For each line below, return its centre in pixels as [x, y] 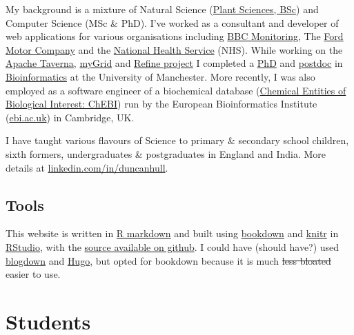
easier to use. [33, 274]
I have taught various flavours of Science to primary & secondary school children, [177, 140]
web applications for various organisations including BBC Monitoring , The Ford [175, 36]
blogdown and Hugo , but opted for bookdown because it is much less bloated [168, 260]
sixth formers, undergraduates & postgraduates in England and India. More [166, 153]
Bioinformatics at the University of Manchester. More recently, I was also [160, 76]
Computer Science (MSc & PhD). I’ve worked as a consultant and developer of [172, 22]
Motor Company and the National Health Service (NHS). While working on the [174, 49]
